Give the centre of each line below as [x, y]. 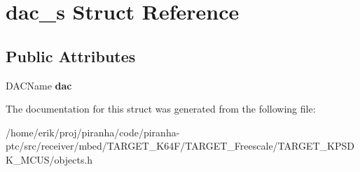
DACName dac [39, 85]
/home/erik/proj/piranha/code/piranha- [93, 132]
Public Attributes [71, 56]
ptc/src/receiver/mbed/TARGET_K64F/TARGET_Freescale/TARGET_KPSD [180, 146]
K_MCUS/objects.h [49, 159]
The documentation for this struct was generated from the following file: [161, 109]
